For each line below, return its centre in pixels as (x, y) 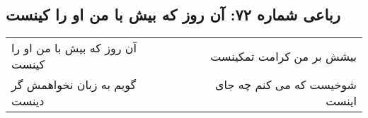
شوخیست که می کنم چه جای (286, 85)
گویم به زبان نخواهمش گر (74, 85)
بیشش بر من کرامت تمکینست (283, 56)
